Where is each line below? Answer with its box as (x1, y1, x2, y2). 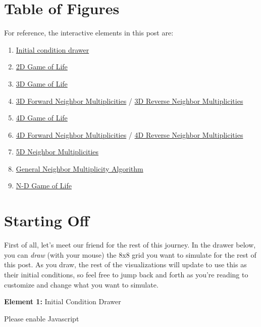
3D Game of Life (16, 78, 68, 89)
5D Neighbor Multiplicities (16, 146, 99, 157)
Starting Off (4, 210, 89, 231)
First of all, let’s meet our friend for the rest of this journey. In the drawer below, (4, 239, 256, 250)
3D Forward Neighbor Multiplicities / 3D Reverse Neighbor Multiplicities (16, 95, 243, 106)
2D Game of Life (16, 61, 68, 72)
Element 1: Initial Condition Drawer (4, 296, 121, 307)
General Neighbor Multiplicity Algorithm (16, 163, 143, 174)
